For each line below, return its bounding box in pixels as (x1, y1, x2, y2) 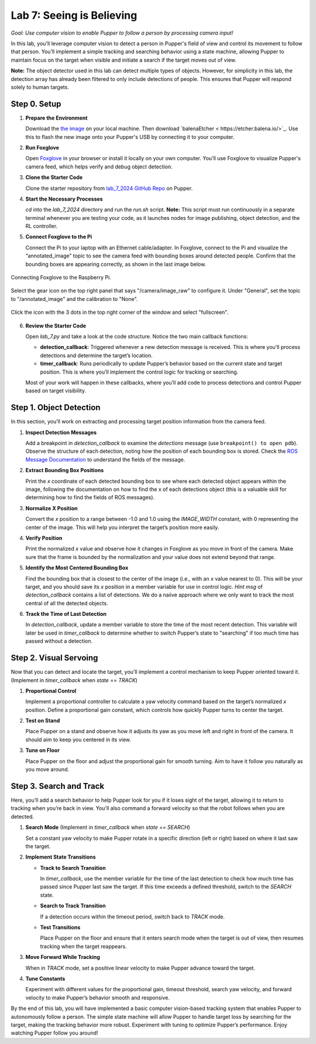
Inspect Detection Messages (25, 429, 97, 436)
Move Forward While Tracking (25, 954, 101, 961)
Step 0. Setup (11, 99, 61, 109)
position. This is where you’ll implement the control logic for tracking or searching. (40, 368, 239, 375)
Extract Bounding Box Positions (25, 467, 104, 474)
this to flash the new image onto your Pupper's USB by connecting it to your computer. (25, 133, 235, 140)
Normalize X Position (25, 504, 78, 511)
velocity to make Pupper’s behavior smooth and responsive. (25, 994, 170, 1001)
